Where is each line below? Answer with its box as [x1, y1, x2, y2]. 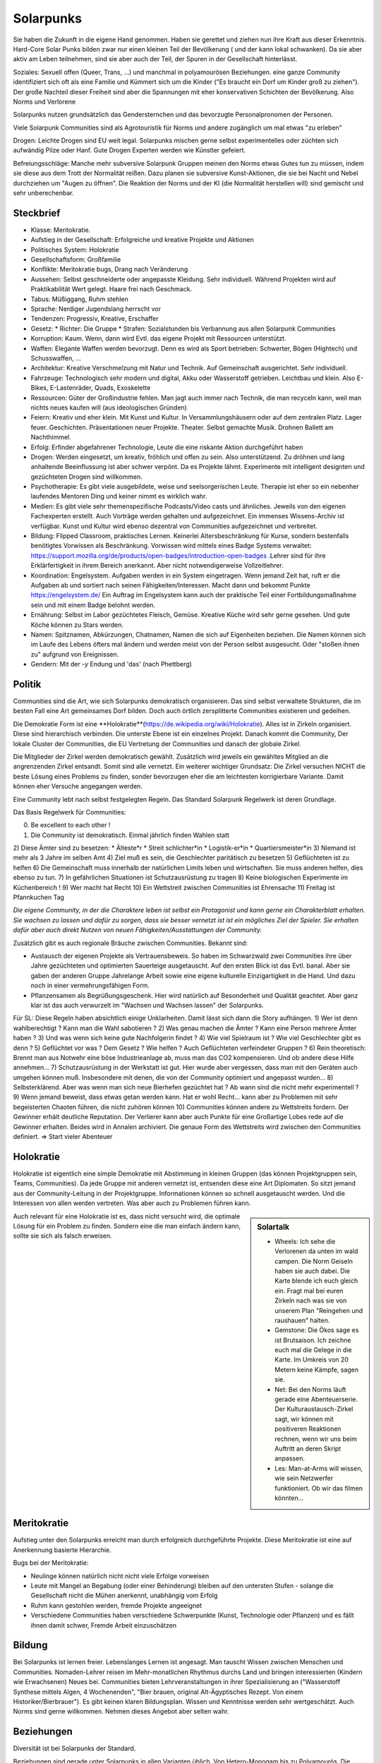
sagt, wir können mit [274, 1415, 334, 1423]
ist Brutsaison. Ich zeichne [274, 1336, 351, 1344]
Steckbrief [13, 207, 61, 219]
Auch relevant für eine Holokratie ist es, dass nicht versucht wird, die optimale [13, 1212, 241, 1220]
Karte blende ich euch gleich [274, 1276, 358, 1285]
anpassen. [274, 1454, 305, 1463]
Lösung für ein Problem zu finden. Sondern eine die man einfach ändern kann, [13, 1221, 241, 1230]
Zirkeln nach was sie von [274, 1296, 347, 1305]
